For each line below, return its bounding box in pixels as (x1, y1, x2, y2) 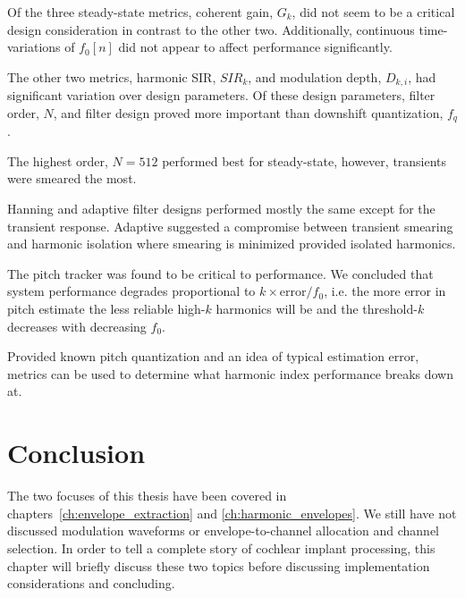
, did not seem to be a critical (292, 3, 455, 21)
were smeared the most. (7, 169, 137, 188)
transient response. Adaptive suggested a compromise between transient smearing (7, 216, 453, 235)
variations (7, 38, 61, 56)
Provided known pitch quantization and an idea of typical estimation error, (7, 347, 419, 366)
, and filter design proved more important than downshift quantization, (53, 103, 444, 122)
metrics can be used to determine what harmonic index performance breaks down (7, 364, 453, 383)
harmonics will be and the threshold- (216, 299, 418, 318)
